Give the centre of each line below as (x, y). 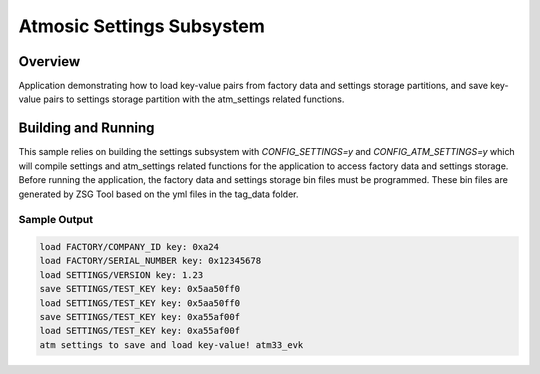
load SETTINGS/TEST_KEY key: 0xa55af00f (139, 331)
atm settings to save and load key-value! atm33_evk (171, 344)
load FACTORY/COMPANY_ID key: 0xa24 (129, 247)
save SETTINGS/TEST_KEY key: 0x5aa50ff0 (139, 289)
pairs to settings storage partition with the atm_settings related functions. (194, 99)
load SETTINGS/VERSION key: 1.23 (121, 274)
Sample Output (56, 220)
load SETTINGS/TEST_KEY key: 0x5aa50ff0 (139, 303)
